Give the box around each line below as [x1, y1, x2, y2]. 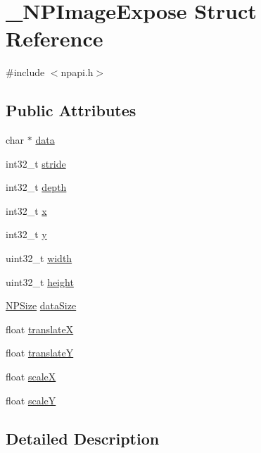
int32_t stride [6, 156, 66, 170]
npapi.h [61, 65, 94, 80]
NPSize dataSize [6, 298, 77, 313]
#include [6, 65, 45, 80]
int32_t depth [6, 180, 67, 194]
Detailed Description [6, 427, 160, 449]
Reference [6, 24, 103, 53]
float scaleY [6, 392, 56, 407]
